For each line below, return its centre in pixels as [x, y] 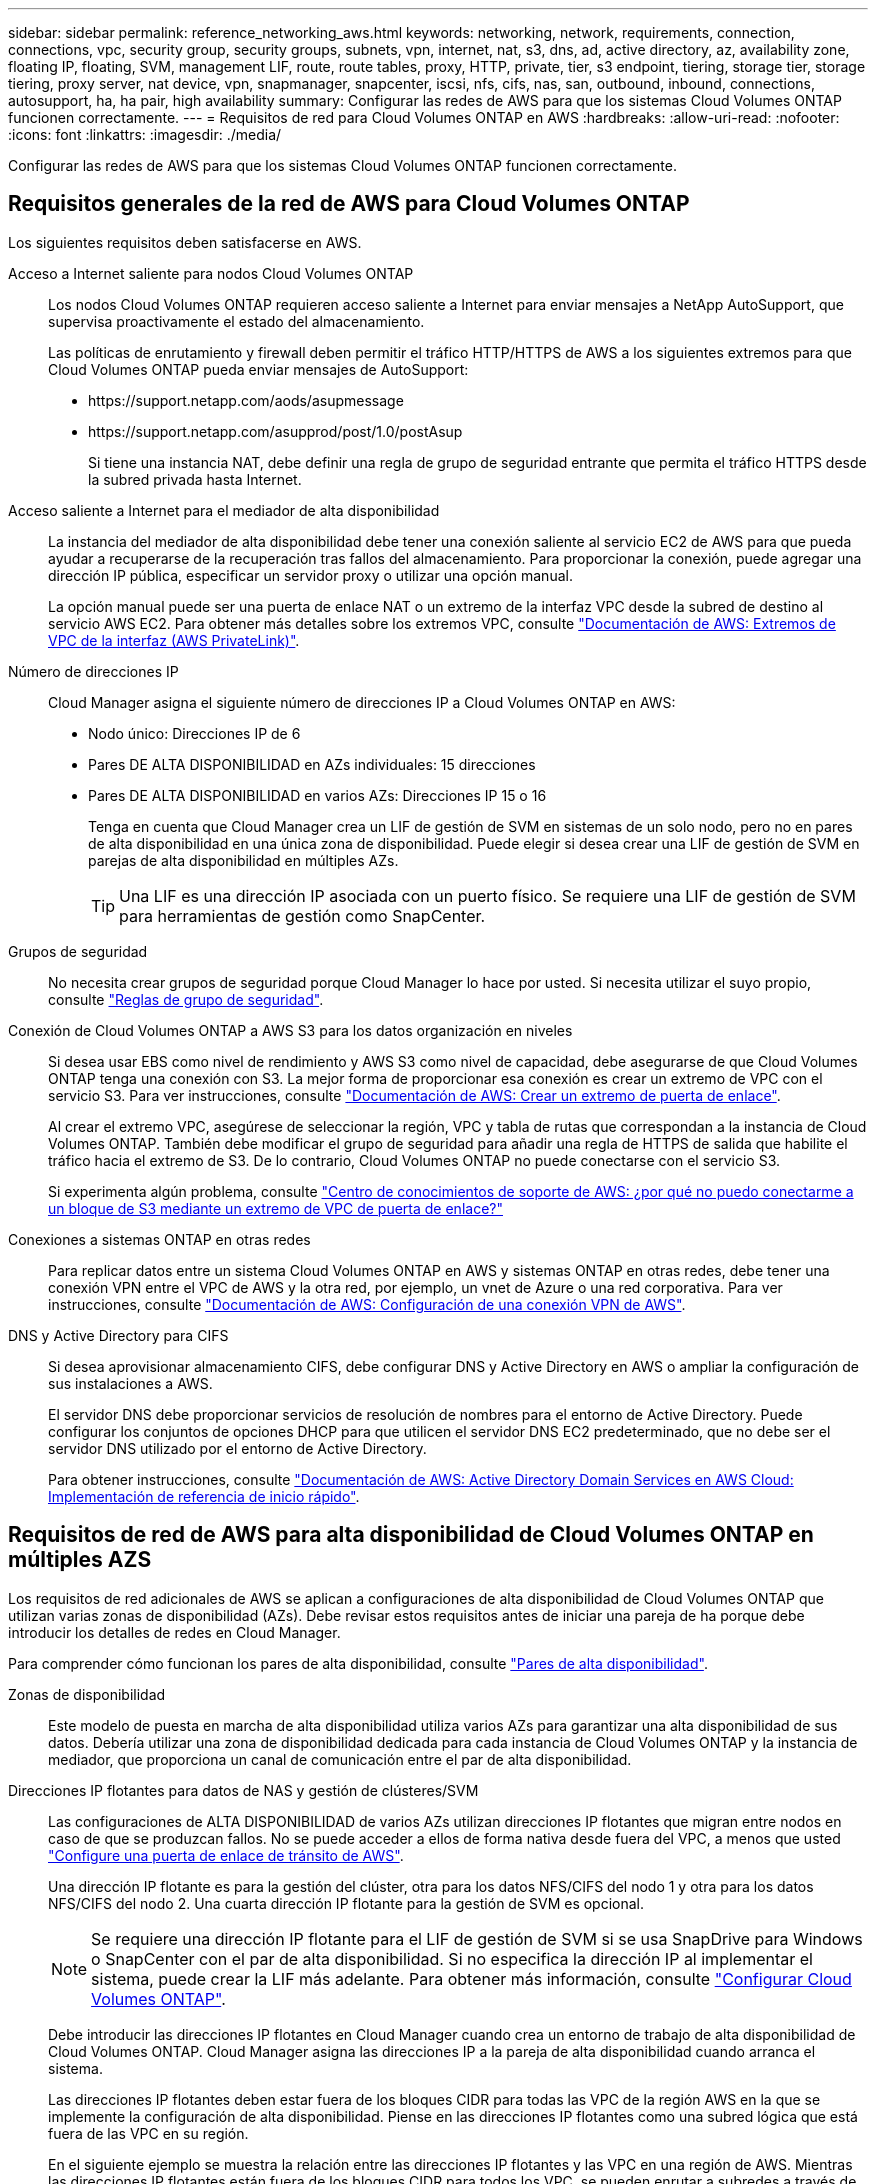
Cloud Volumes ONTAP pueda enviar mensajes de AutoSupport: [258, 369]
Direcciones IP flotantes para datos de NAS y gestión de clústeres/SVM [243, 1790]
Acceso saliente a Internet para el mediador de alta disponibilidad [224, 510]
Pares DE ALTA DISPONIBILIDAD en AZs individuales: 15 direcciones [312, 764]
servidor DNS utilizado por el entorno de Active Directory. [237, 1448]
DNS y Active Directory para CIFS [118, 1335]
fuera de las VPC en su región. [148, 2133]
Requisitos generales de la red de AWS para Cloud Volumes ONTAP [349, 204]
